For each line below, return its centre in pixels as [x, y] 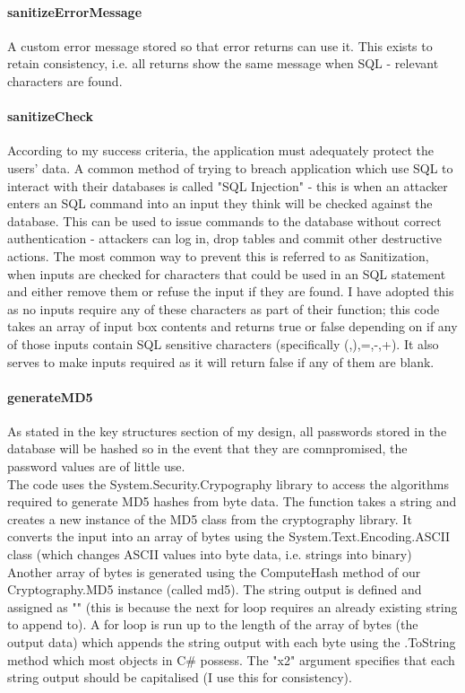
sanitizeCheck [51, 116]
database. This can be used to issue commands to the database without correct [224, 220]
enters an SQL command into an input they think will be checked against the [220, 203]
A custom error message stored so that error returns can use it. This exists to [220, 45]
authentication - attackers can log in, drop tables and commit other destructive [224, 238]
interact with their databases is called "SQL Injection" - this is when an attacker [228, 185]
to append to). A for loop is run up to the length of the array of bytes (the [213, 624]
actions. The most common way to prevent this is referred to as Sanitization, [218, 255]
